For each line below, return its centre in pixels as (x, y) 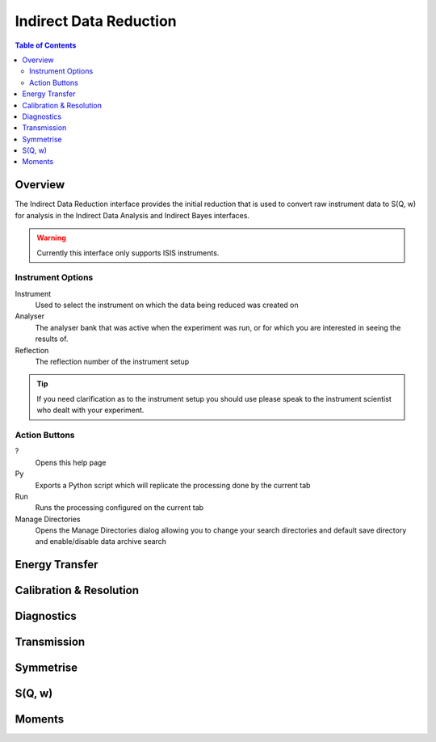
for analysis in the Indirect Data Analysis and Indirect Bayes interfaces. (132, 215)
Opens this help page (71, 462)
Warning (51, 238)
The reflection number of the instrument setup (112, 362)
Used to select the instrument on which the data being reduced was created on (167, 305)
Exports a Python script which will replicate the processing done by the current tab (173, 485)
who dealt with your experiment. (90, 410)
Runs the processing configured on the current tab (119, 508)
